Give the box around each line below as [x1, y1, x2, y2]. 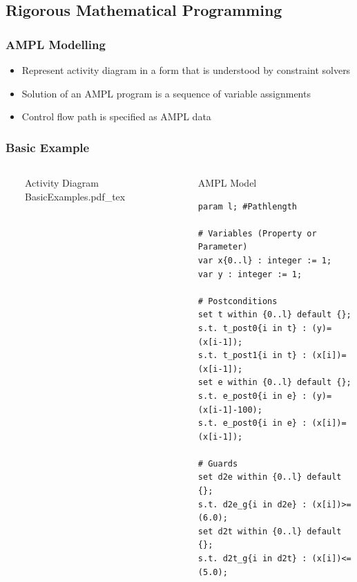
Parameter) [197, 242, 248, 252]
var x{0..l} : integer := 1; [197, 255, 332, 265]
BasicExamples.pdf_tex [25, 189, 126, 203]
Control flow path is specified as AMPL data [21, 109, 211, 124]
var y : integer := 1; [197, 269, 302, 279]
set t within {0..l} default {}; [197, 310, 351, 320]
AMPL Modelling [6, 35, 106, 53]
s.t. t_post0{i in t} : [197, 323, 307, 333]
